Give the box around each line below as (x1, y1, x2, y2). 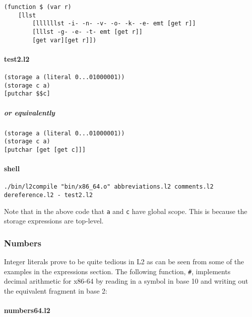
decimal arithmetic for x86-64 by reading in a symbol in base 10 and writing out (4, 276, 249, 286)
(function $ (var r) (4, 3, 72, 10)
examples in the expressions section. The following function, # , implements (4, 266, 231, 276)
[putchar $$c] (4, 90, 51, 98)
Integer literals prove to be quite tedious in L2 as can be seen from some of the (4, 256, 244, 267)
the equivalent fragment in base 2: (4, 286, 108, 296)
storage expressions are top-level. (4, 215, 104, 226)
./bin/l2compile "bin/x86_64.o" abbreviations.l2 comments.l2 (4, 183, 214, 191)
